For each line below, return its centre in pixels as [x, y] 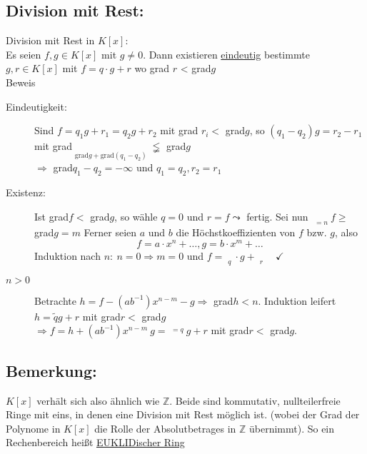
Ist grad [51, 216]
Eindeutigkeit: [36, 106]
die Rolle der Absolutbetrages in [165, 428]
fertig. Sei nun [277, 216]
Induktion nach [67, 255]
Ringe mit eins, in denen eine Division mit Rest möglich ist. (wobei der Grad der [183, 414]
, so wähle [136, 216]
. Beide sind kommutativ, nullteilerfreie [255, 400]
